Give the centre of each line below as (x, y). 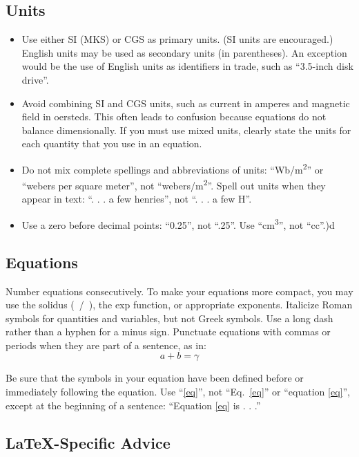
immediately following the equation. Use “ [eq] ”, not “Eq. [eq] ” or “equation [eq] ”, (178, 392)
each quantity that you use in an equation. (112, 143)
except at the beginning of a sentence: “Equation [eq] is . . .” (133, 405)
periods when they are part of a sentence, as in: (106, 345)
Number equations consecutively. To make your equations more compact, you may (179, 291)
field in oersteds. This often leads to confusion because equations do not (174, 116)
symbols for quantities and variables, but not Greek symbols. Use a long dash (169, 318)
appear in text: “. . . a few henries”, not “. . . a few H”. (137, 199)
